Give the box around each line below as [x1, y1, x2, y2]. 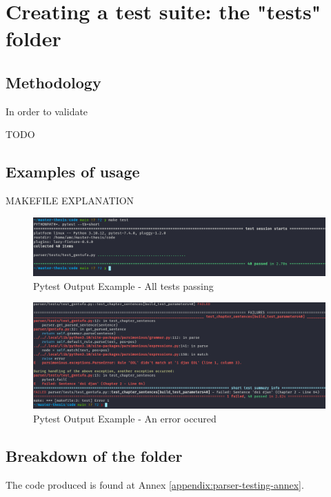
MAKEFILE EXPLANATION [6, 193, 134, 208]
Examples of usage [6, 161, 140, 182]
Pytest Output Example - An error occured [33, 411, 217, 425]
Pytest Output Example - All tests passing [33, 278, 214, 293]
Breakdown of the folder [6, 445, 183, 466]
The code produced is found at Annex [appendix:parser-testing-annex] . [6, 477, 304, 491]
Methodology [6, 71, 101, 92]
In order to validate [6, 104, 88, 118]
